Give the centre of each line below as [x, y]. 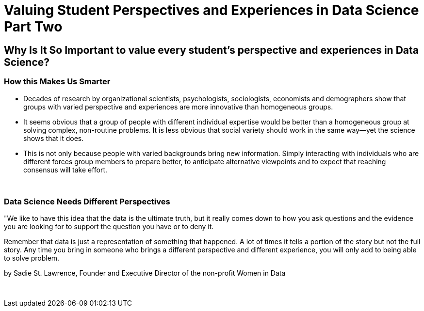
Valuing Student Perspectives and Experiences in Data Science [212, 10]
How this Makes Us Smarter [57, 82]
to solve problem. [32, 258]
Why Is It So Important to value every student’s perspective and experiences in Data [212, 50]
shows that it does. [54, 138]
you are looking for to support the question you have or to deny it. [109, 227]
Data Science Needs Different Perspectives [87, 201]
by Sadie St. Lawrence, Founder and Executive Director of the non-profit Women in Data [145, 273]
